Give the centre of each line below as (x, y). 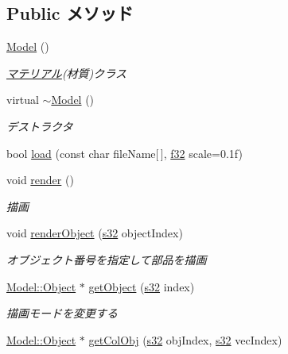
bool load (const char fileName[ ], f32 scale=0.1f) (125, 153)
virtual (23, 100)
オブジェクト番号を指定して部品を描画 (107, 259)
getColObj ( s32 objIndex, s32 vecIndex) (185, 339)
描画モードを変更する (62, 313)
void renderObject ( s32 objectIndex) (95, 233)
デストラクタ (40, 126)
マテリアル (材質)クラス (67, 73)
